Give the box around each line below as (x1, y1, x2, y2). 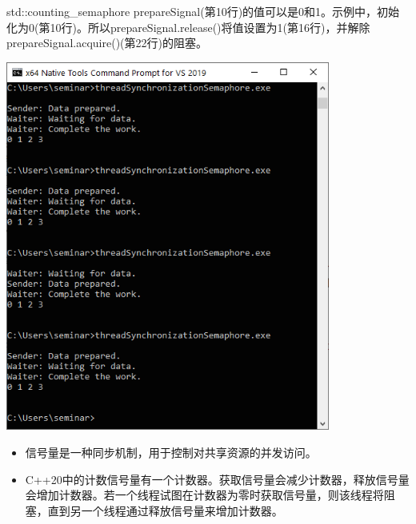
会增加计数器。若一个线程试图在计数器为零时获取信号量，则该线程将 (25, 486, 384, 503)
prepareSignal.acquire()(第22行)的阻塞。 (6, 34, 207, 51)
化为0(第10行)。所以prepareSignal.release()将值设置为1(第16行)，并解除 (6, 18, 370, 35)
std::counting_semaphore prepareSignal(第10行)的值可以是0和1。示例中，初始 (6, 3, 400, 19)
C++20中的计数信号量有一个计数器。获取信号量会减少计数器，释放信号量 (25, 470, 410, 487)
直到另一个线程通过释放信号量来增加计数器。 (47, 502, 283, 518)
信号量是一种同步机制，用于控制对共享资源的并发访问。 (25, 443, 317, 460)
